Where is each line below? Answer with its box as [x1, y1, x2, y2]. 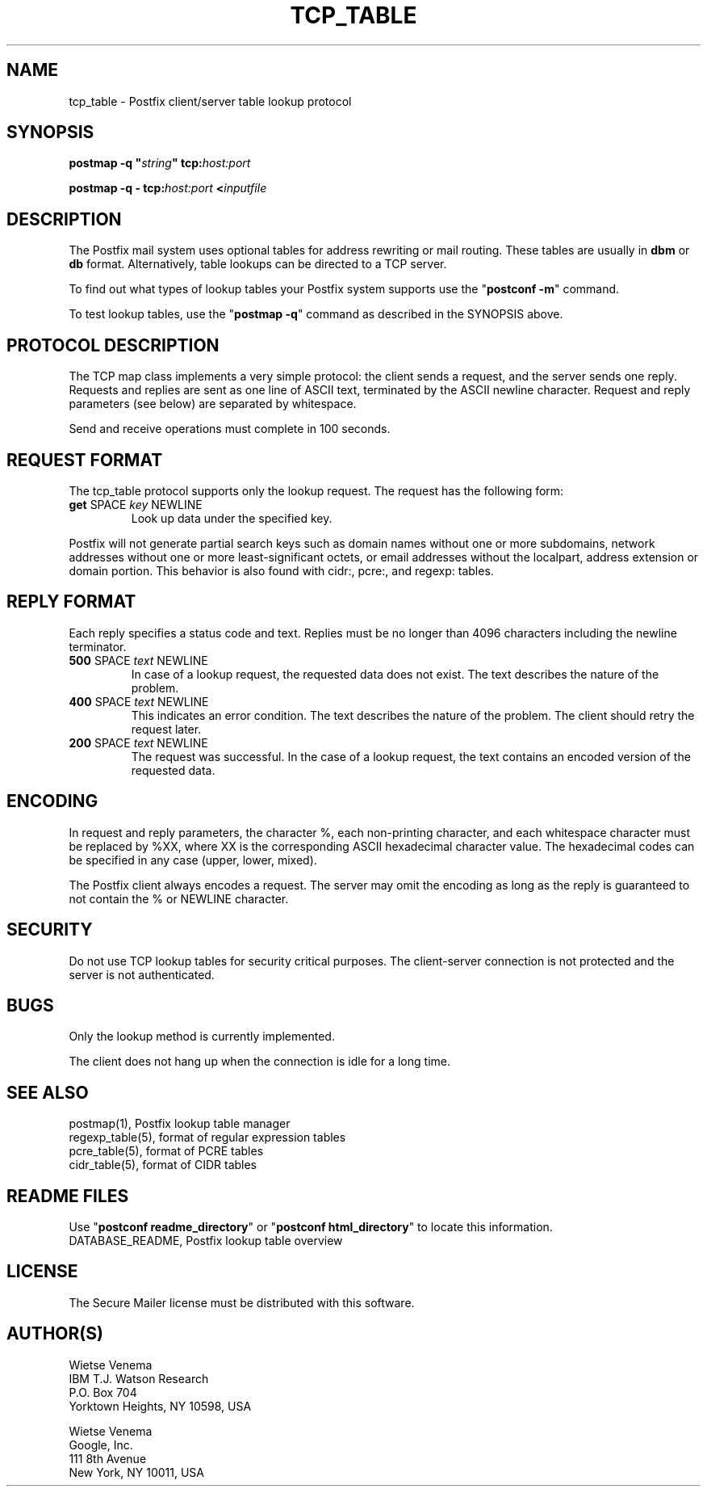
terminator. [69, 639, 127, 654]
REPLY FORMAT [6, 591, 136, 612]
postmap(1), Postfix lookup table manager [69, 1117, 291, 1131]
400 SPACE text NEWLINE [69, 694, 209, 709]
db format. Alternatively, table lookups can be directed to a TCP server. [69, 257, 447, 271]
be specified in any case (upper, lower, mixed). [69, 852, 317, 867]
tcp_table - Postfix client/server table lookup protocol [69, 94, 352, 108]
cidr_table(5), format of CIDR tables [69, 1158, 257, 1172]
